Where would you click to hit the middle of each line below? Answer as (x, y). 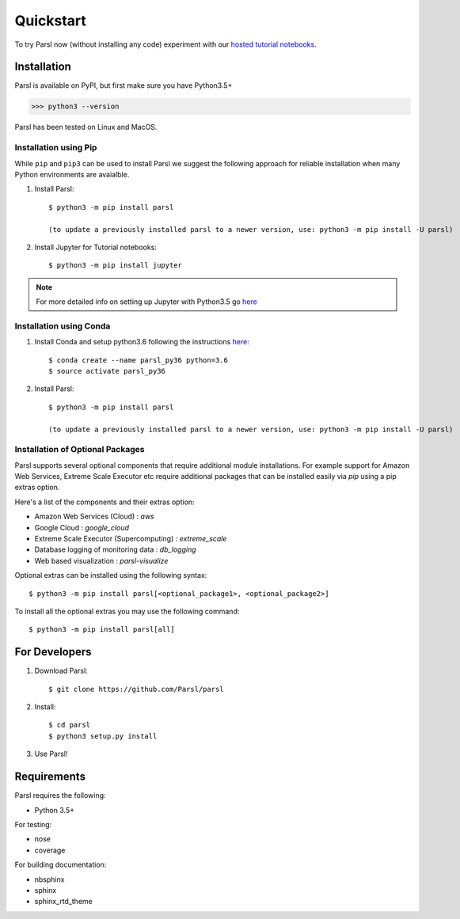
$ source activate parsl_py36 (107, 371)
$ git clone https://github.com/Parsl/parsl (137, 689)
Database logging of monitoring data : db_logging (116, 549)
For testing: (33, 824)
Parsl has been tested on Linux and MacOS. (86, 127)
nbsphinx (49, 879)
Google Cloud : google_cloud (82, 527)
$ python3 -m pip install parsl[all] (102, 630)
